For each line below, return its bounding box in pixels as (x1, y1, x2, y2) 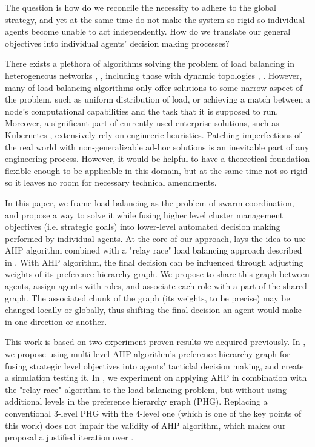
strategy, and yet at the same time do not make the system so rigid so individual (5, 13, 305, 25)
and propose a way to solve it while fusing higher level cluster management (5, 208, 283, 221)
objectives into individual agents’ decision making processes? (5, 36, 230, 49)
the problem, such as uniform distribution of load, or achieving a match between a (5, 93, 311, 106)
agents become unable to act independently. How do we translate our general (5, 25, 291, 38)
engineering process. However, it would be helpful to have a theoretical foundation (5, 152, 310, 165)
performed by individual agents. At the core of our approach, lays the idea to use (5, 232, 306, 244)
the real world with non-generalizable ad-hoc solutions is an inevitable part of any (5, 140, 310, 153)
